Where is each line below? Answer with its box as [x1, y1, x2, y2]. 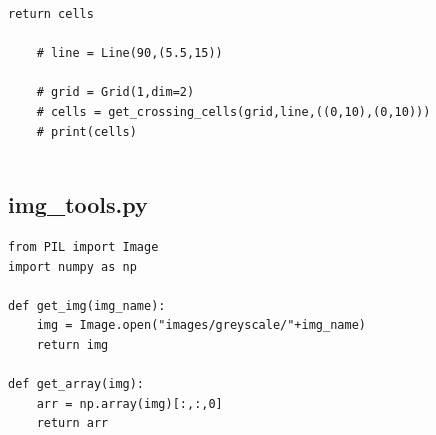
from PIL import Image [8, 239, 159, 254]
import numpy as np [8, 259, 137, 274]
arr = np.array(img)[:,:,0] [36, 396, 223, 411]
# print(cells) [36, 124, 137, 139]
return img [36, 337, 109, 352]
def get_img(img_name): [8, 298, 166, 313]
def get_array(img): [8, 377, 145, 392]
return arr [36, 416, 109, 431]
